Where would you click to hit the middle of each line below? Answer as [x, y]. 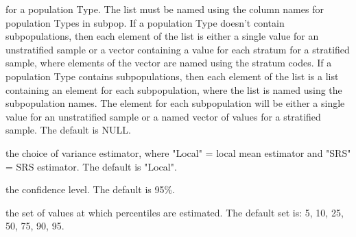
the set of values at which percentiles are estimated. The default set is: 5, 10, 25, [175, 212]
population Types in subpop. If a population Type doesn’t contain [145, 22]
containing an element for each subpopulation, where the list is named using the [174, 89]
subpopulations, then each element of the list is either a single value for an [162, 36]
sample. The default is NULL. [68, 130]
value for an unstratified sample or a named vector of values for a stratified [163, 116]
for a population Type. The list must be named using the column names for [165, 9]
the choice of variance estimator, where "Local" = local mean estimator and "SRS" [178, 152]
